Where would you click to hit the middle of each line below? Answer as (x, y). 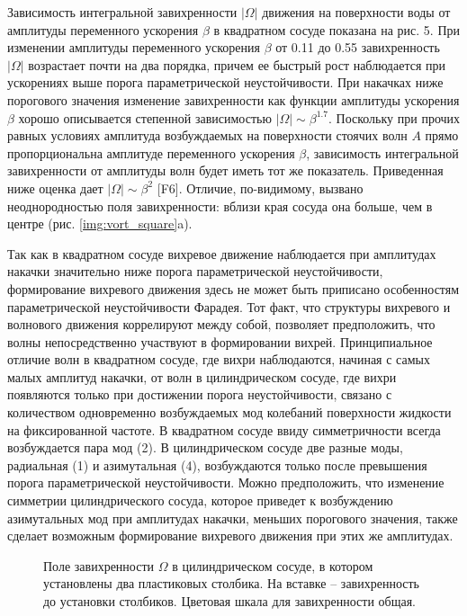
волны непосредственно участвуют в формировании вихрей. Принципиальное (220, 341)
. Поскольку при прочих (394, 117)
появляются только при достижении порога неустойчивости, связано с (200, 394)
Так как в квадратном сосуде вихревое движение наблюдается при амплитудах (222, 253)
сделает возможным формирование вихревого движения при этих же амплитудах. (230, 536)
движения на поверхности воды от (356, 12)
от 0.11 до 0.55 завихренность (358, 47)
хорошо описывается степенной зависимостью (145, 117)
